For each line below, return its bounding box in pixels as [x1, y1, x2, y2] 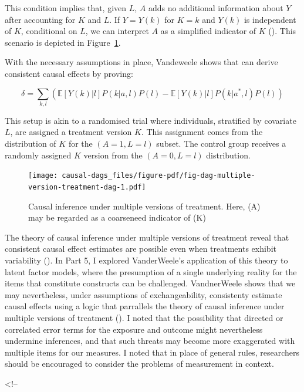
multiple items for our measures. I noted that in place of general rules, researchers [5, 346, 300, 358]
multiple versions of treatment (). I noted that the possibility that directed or [5, 311, 283, 323]
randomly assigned [5, 148, 72, 161]
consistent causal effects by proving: [5, 67, 133, 79]
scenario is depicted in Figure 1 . [5, 36, 121, 48]
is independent [244, 13, 296, 25]
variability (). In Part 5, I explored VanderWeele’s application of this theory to [5, 254, 288, 266]
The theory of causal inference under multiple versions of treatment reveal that [5, 231, 289, 243]
